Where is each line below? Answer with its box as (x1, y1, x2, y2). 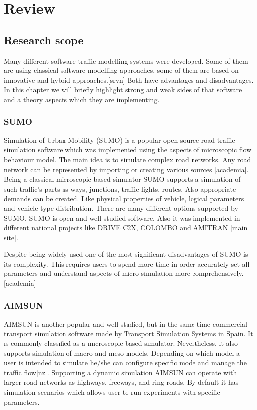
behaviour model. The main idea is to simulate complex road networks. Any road (4, 154, 251, 164)
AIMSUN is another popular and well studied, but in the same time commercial (4, 318, 247, 329)
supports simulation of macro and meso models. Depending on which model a (4, 347, 240, 358)
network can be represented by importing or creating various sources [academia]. (4, 164, 249, 174)
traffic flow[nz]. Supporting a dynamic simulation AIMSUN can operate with (4, 367, 237, 377)
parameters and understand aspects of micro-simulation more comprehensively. (4, 268, 244, 278)
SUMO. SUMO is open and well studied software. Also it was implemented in (4, 212, 240, 223)
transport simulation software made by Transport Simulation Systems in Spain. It (4, 328, 253, 339)
